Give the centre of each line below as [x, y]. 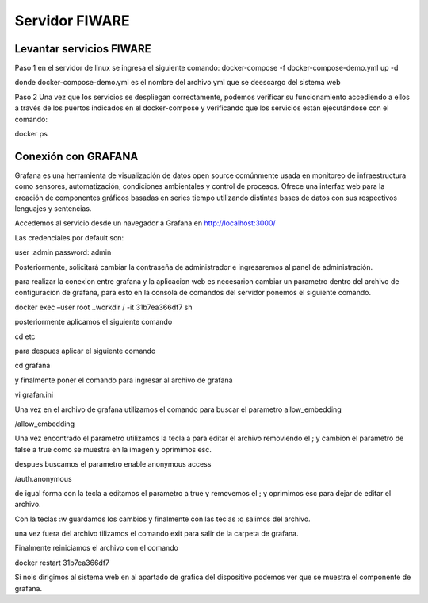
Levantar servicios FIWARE [83, 49]
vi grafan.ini [34, 395]
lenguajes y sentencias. [53, 209]
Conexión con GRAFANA [76, 156]
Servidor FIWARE [72, 21]
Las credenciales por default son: [69, 237]
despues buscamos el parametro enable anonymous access [113, 464]
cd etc [25, 336]
